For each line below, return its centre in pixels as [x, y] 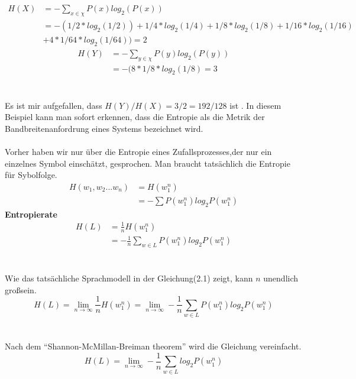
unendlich [281, 278]
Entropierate [31, 214]
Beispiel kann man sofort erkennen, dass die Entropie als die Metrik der [135, 117]
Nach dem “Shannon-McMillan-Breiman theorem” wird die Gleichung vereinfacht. [153, 346]
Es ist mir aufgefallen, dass [54, 105]
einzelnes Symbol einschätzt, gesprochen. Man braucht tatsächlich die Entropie [148, 163]
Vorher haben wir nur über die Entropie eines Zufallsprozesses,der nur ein [138, 151]
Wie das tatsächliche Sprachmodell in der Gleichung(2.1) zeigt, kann [129, 278]
